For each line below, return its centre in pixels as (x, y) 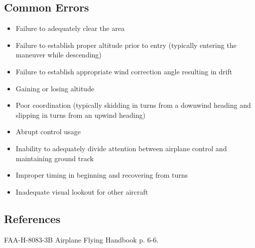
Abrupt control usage (48, 131)
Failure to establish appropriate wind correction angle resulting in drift (124, 71)
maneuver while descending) (59, 55)
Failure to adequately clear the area (70, 28)
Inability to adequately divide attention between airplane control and (121, 148)
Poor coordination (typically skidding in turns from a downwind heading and (133, 105)
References (32, 218)
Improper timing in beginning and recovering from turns (102, 175)
